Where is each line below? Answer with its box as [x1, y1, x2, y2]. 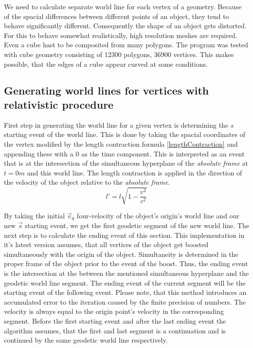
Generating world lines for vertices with [4, 82, 209, 97]
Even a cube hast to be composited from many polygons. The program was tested [4, 39, 248, 50]
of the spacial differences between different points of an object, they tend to [4, 11, 229, 21]
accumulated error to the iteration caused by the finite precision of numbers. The [4, 296, 246, 307]
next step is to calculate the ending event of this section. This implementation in [4, 230, 245, 240]
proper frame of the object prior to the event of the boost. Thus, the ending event [4, 258, 248, 269]
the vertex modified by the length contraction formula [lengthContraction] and [4, 138, 238, 149]
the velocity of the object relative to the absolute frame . [4, 177, 170, 187]
